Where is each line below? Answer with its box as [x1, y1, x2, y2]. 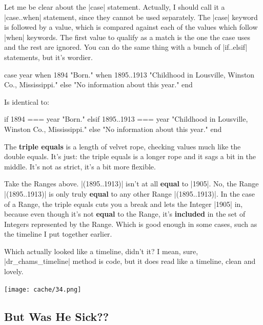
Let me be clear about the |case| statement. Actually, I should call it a [4, 2, 225, 12]
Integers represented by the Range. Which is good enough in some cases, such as [4, 218, 257, 229]
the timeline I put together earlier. [4, 228, 112, 239]
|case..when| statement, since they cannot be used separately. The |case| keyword [4, 11, 258, 22]
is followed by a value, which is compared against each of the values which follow [4, 22, 258, 32]
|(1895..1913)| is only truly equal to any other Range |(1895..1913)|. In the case [4, 188, 255, 199]
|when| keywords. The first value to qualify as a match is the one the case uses [4, 31, 251, 42]
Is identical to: [4, 96, 49, 107]
